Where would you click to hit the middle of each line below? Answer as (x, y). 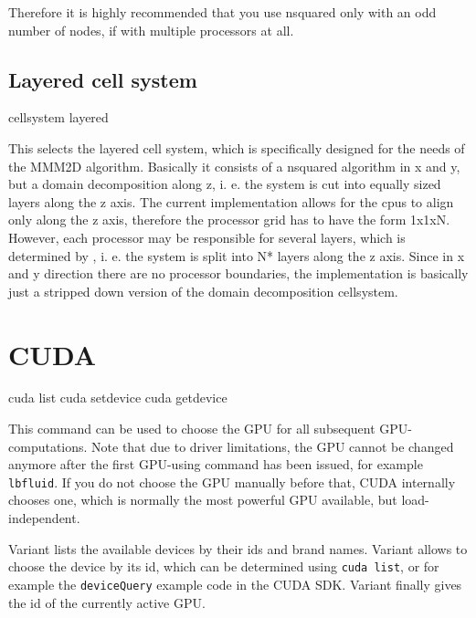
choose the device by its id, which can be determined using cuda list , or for (224, 566)
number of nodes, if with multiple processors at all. (151, 30)
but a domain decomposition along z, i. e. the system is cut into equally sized (225, 184)
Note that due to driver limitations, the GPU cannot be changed (273, 446)
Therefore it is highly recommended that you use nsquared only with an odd (222, 12)
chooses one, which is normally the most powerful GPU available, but (203, 500)
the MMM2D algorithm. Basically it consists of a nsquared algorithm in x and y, (234, 166)
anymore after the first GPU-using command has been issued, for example (216, 464)
